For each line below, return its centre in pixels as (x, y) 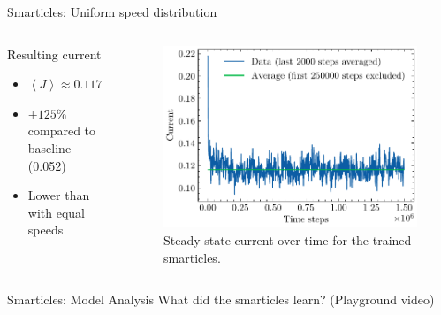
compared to (62, 131)
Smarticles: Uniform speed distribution (112, 12)
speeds (46, 230)
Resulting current (54, 54)
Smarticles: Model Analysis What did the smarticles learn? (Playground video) (221, 300)
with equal (56, 212)
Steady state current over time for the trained (288, 239)
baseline (49, 147)
